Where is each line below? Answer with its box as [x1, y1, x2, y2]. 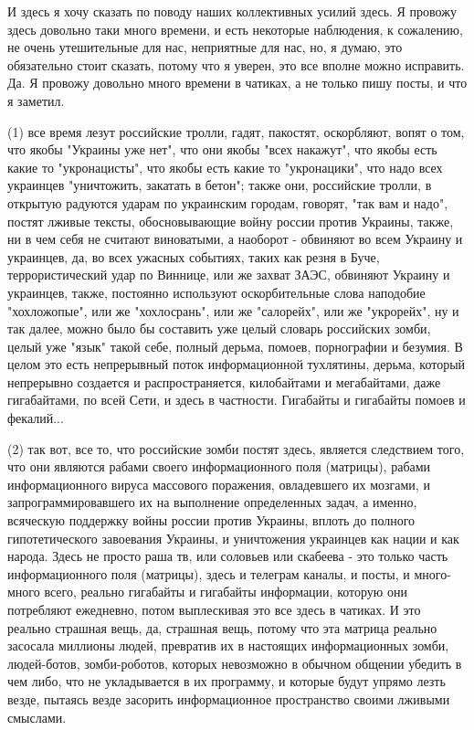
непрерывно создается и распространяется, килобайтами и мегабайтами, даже [7, 372, 441, 391]
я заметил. [7, 90, 65, 110]
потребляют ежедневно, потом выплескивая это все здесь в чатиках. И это [7, 600, 421, 619]
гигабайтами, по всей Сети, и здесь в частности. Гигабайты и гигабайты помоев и [7, 390, 466, 409]
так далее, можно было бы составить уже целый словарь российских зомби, [7, 319, 431, 338]
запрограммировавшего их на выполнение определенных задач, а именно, [7, 492, 417, 512]
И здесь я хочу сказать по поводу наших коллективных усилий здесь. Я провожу [7, 2, 457, 20]
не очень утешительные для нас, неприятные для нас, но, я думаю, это [7, 37, 403, 57]
